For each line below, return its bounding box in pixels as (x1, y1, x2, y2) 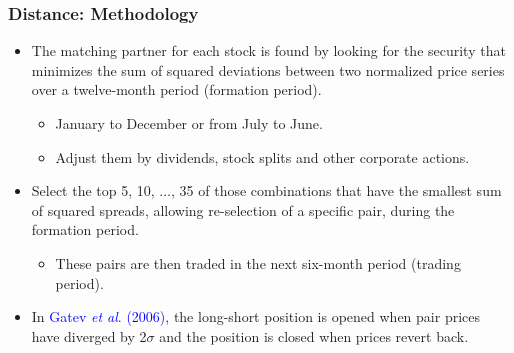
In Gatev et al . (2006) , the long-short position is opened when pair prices (31, 306, 480, 327)
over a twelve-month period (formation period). (31, 79, 322, 100)
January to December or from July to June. (55, 113, 323, 133)
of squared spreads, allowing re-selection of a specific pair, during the (31, 199, 455, 220)
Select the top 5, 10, (31, 180, 155, 201)
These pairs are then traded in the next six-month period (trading (55, 252, 461, 273)
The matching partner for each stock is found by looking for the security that (31, 40, 506, 61)
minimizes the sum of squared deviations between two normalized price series (31, 59, 505, 80)
